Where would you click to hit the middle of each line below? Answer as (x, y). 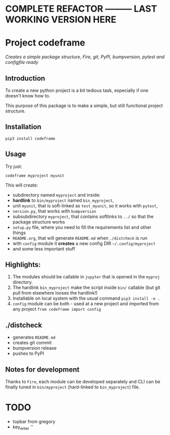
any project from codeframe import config (57, 309)
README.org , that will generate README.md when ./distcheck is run (80, 238)
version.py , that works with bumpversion (54, 211)
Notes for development (42, 369)
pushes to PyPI (28, 353)
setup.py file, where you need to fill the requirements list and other (82, 227)
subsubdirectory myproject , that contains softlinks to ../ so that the (83, 216)
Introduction (25, 78)
